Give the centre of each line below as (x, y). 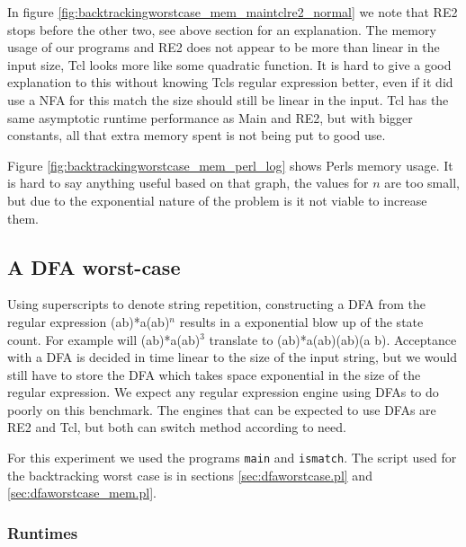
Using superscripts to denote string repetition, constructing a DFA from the (217, 304)
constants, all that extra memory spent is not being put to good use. (197, 135)
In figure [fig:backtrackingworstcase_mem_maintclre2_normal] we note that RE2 (233, 12)
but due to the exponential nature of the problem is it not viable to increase (217, 200)
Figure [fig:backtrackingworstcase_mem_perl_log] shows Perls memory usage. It (230, 165)
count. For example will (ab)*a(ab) (104, 339)
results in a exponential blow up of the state (301, 321)
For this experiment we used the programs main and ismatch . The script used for (232, 458)
